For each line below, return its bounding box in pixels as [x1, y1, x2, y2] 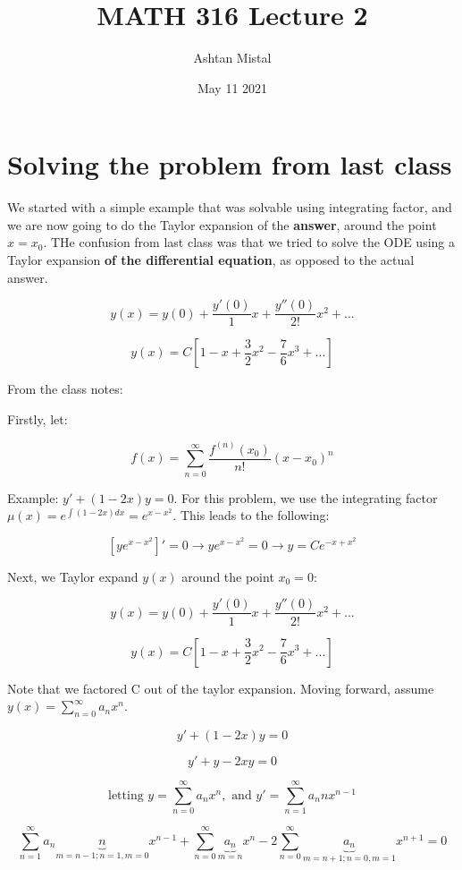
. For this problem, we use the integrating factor [173, 488, 438, 507]
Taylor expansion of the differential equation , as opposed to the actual [7, 251, 415, 269]
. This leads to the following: [172, 506, 330, 525]
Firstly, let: [7, 409, 68, 428]
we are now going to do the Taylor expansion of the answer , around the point [7, 215, 437, 234]
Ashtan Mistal [193, 48, 272, 67]
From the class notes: [7, 380, 123, 398]
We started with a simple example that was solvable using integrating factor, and [7, 198, 452, 217]
